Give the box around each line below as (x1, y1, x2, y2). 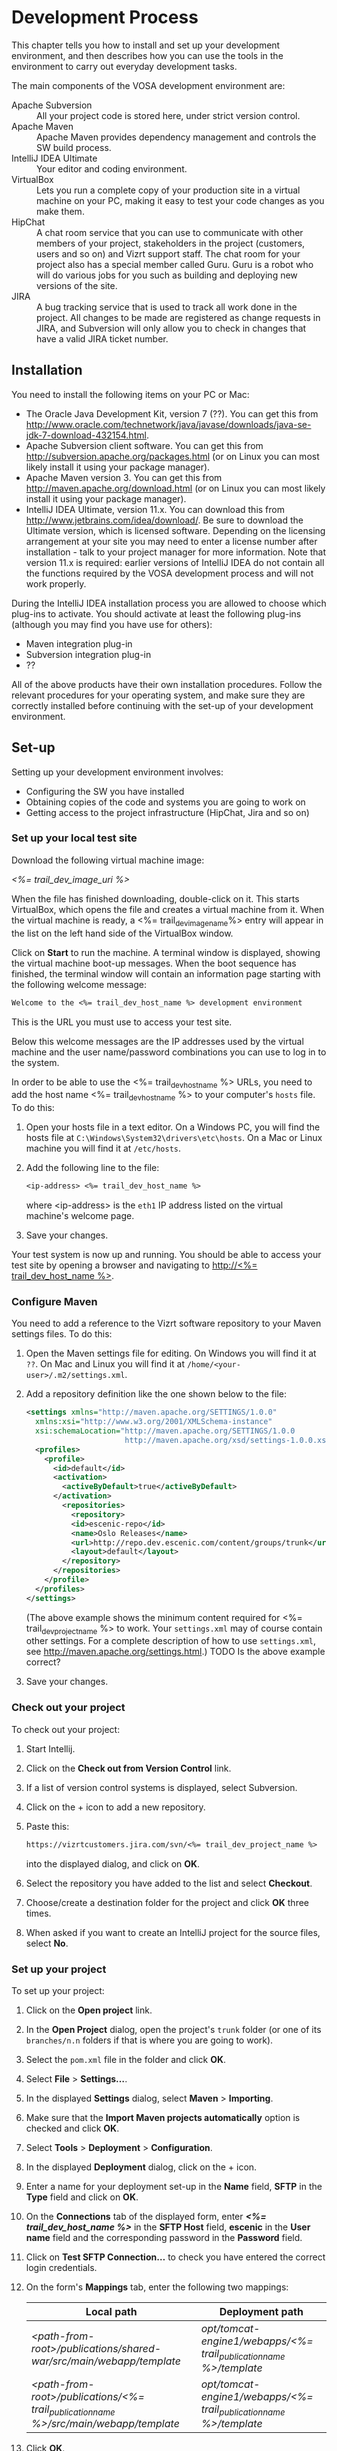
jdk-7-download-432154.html (25, 429, 147, 441)
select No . (25, 1937, 69, 1949)
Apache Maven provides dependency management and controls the (36, 131, 317, 143)
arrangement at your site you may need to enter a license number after (25, 535, 318, 547)
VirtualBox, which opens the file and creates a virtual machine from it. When (11, 903, 325, 915)
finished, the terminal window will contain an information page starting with (11, 967, 321, 980)
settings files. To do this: (11, 1328, 113, 1340)
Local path (85, 2304, 138, 2318)
